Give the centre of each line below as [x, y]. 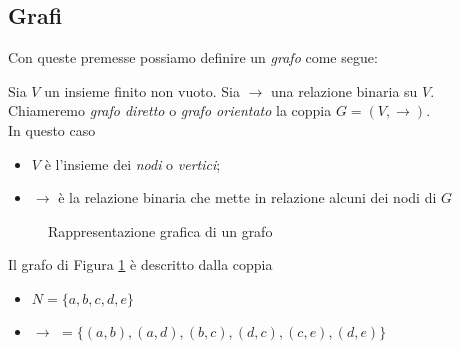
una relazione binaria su [344, 90]
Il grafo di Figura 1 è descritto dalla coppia [140, 264]
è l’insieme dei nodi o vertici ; [132, 163]
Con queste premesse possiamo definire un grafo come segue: [193, 57]
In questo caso [52, 129]
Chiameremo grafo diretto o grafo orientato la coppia [170, 110]
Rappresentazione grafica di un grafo [160, 230]
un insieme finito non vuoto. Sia [142, 90]
